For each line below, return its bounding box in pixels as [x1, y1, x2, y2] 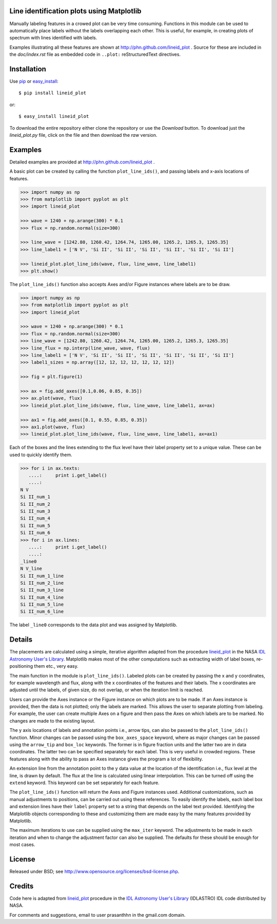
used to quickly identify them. [9, 451, 72, 458]
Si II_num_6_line [20, 609, 64, 614]
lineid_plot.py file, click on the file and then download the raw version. [9, 132, 157, 138]
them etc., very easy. [34, 663, 79, 669]
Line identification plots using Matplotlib [9, 7, 142, 15]
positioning [9, 663, 33, 669]
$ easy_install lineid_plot [18, 113, 89, 119]
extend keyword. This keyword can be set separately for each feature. [9, 779, 160, 786]
